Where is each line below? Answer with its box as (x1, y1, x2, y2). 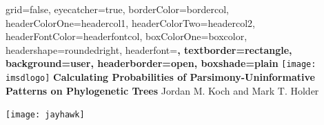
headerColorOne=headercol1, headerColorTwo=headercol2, (6, 15, 255, 30)
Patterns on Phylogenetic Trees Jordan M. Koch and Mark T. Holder (6, 83, 319, 97)
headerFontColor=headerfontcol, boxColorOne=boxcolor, (6, 29, 247, 44)
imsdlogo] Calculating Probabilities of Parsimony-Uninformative (6, 70, 315, 84)
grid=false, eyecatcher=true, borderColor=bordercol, (6, 2, 229, 16)
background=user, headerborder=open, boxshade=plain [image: (6, 56, 316, 70)
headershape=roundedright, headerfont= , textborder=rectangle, (6, 42, 292, 57)
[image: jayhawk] (6, 110, 85, 120)
